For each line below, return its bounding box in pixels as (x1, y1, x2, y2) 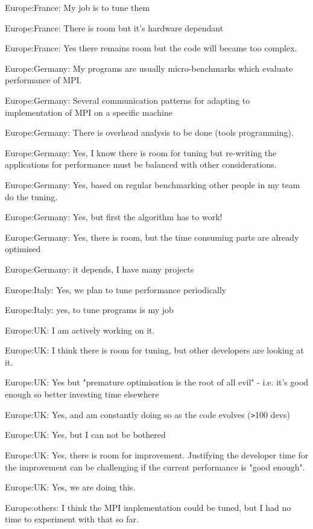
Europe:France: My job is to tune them (5, 1, 150, 13)
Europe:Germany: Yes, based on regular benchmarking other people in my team (5, 178, 300, 191)
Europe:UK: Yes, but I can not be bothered (5, 428, 166, 441)
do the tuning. (5, 190, 58, 203)
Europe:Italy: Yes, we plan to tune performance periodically (5, 283, 227, 296)
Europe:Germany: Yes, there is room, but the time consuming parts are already (5, 230, 299, 243)
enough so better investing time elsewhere (5, 388, 159, 401)
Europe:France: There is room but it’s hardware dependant (5, 21, 224, 34)
